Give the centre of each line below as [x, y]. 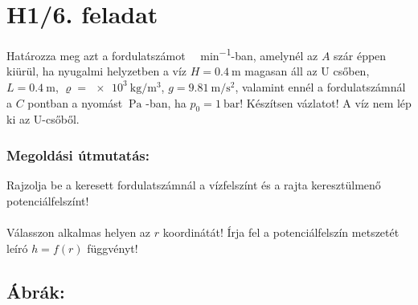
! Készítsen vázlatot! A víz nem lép [326, 102]
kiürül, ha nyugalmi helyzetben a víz [97, 71]
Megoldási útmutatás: [78, 155]
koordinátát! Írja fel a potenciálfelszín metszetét [281, 232]
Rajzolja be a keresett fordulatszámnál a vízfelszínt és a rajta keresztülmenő [194, 185]
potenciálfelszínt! [48, 200]
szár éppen [360, 55]
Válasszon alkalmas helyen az [79, 232]
